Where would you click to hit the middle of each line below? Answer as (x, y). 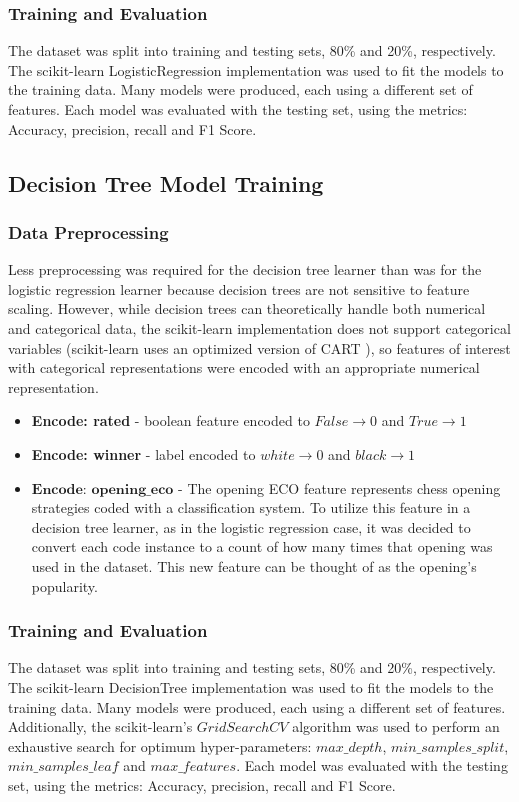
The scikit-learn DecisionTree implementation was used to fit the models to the (251, 686)
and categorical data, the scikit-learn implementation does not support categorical (259, 327)
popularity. (64, 585)
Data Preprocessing (88, 231)
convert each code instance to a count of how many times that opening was (262, 546)
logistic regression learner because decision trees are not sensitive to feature (239, 288)
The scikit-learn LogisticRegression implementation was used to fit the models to (256, 69)
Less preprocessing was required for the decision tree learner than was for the (245, 269)
